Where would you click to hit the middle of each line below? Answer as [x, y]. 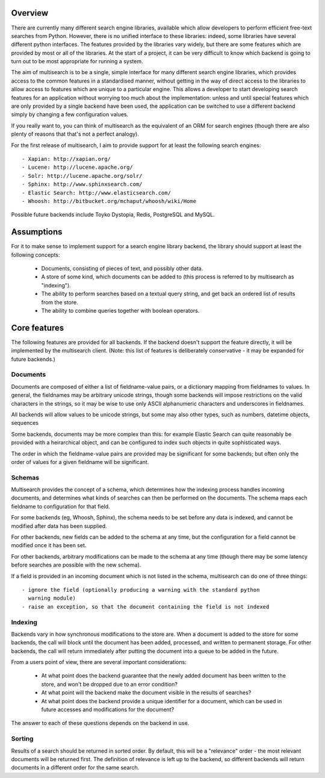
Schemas [25, 477]
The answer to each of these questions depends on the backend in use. [100, 723]
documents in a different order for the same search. [75, 768]
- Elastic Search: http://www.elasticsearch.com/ [97, 193]
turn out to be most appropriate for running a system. [77, 61]
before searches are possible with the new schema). [76, 565]
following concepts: [36, 255]
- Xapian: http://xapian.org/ [67, 159]
